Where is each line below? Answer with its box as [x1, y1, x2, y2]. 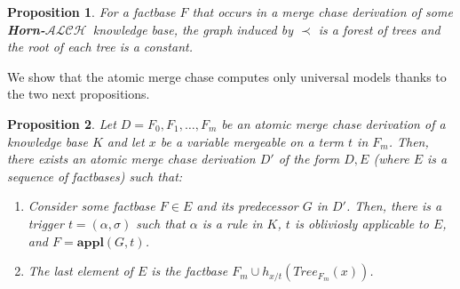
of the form [278, 149, 340, 168]
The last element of [28, 261, 133, 280]
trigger [28, 213, 64, 232]
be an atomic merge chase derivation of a [221, 114, 446, 132]
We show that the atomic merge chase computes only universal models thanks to [7, 67, 447, 85]
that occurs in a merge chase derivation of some [192, 3, 453, 20]
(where [373, 149, 409, 168]
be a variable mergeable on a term [160, 132, 345, 150]
